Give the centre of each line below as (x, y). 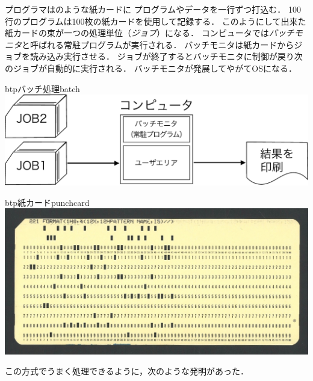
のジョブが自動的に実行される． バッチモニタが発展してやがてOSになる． (151, 68)
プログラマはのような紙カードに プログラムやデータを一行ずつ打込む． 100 (153, 9)
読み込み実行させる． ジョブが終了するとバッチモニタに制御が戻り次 (166, 56)
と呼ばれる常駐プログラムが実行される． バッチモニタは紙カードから (158, 44)
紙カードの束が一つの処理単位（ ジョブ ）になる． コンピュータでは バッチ (150, 33)
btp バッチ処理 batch (42, 88)
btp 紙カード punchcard (47, 202)
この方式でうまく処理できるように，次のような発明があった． (127, 371)
